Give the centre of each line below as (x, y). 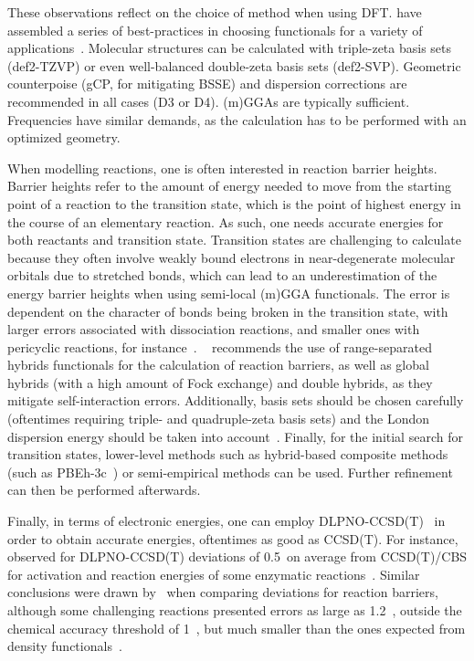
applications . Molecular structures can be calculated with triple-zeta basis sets (230, 48)
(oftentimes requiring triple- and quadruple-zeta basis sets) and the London (218, 419)
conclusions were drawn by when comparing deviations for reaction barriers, (223, 592)
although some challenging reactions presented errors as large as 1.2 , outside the (235, 610)
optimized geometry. (64, 137)
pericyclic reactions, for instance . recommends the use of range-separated (220, 346)
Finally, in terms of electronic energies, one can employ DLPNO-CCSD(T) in (226, 521)
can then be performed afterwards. (104, 490)
